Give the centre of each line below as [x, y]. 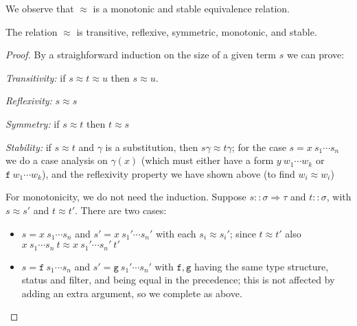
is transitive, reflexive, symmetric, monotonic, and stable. [197, 31]
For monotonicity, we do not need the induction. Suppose [126, 197]
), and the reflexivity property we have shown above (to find [168, 173]
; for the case [259, 147]
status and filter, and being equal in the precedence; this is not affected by [178, 280]
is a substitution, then [152, 147]
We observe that [40, 8]
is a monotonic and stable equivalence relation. [191, 8]
